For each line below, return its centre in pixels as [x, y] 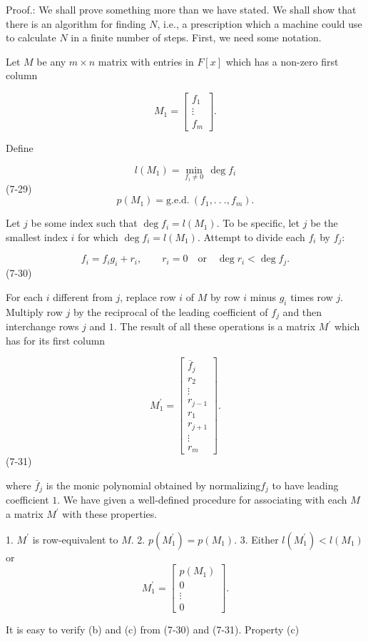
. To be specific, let [258, 223]
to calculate [31, 37]
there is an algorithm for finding [76, 23]
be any [51, 61]
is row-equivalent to [75, 539]
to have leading [305, 485]
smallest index [37, 236]
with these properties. [110, 514]
